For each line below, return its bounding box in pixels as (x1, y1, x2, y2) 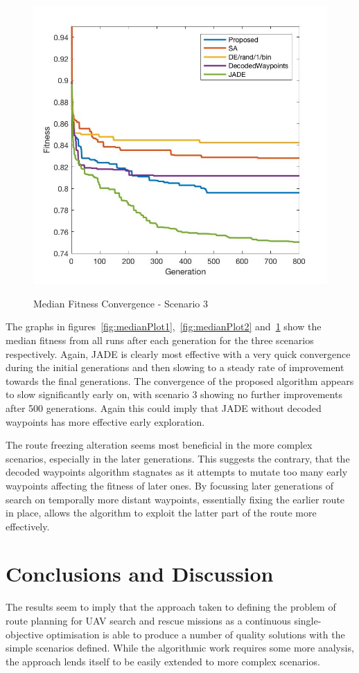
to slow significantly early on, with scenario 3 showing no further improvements (6, 387, 342, 402)
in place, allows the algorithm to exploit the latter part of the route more (6, 505, 317, 520)
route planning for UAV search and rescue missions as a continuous (6, 613, 291, 627)
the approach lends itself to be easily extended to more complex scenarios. (6, 654, 320, 668)
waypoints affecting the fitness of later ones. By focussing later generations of (6, 478, 333, 492)
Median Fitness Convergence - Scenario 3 (33, 296, 209, 310)
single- (294, 613, 322, 627)
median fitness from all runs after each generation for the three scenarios (6, 332, 314, 347)
